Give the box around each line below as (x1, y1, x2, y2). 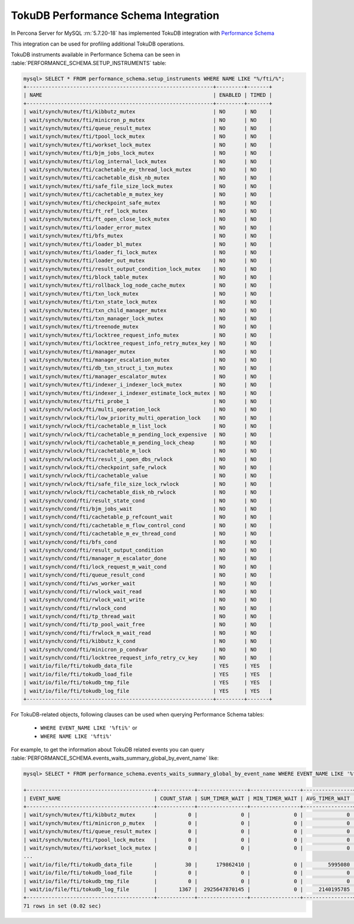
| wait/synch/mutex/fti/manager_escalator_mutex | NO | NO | (23, 373, 273, 380)
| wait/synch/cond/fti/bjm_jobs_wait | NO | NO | (23, 505, 273, 513)
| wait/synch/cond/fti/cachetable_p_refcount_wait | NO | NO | (23, 514, 273, 520)
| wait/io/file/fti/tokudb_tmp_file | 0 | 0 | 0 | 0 (23, 878, 350, 884)
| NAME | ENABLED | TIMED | (23, 92, 273, 99)
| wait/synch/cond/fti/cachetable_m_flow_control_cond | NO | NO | (23, 522, 273, 529)
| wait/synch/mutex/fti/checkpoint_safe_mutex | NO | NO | (23, 199, 273, 206)
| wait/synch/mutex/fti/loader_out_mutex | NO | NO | (23, 257, 273, 264)
